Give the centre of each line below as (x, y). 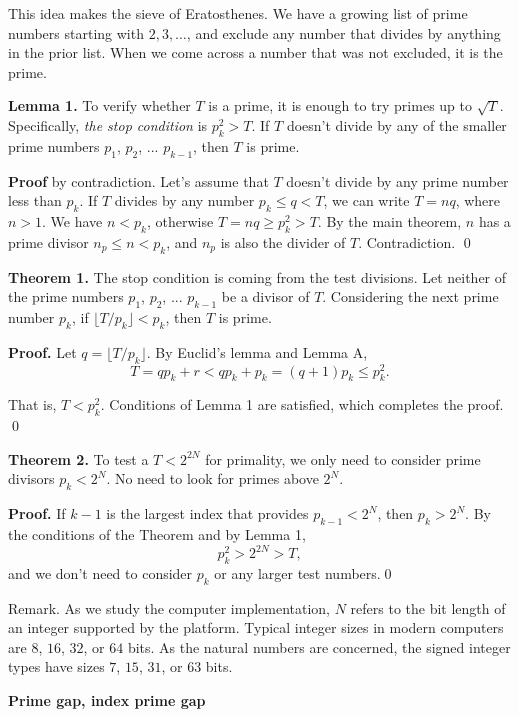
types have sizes (56, 666)
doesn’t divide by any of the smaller (396, 124)
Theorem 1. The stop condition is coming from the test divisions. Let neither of (257, 276)
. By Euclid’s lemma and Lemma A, (257, 351)
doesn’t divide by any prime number (397, 180)
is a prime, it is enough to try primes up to (340, 105)
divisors (31, 478)
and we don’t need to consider (100, 572)
